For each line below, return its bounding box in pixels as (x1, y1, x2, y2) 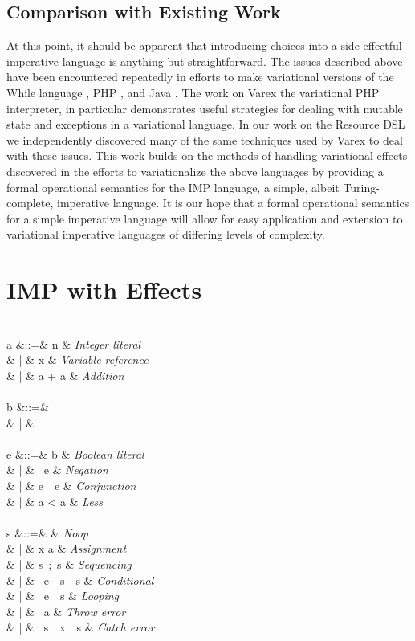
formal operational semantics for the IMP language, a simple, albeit (6, 178, 340, 195)
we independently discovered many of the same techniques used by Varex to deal (6, 131, 403, 148)
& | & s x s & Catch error (6, 619, 155, 635)
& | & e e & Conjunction (6, 476, 136, 493)
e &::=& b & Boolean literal (6, 445, 144, 462)
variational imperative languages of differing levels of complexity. (6, 226, 325, 243)
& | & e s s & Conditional (6, 571, 154, 588)
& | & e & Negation (6, 461, 108, 478)
